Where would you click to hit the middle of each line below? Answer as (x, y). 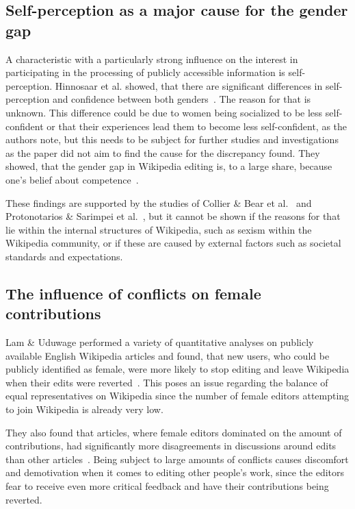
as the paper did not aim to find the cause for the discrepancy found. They (163, 152)
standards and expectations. (64, 256)
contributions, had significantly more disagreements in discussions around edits (171, 446)
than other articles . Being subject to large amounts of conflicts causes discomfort (177, 459)
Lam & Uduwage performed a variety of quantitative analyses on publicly (160, 342)
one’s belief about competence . (72, 179)
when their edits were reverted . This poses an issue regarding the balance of (167, 382)
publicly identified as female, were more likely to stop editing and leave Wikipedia (177, 369)
